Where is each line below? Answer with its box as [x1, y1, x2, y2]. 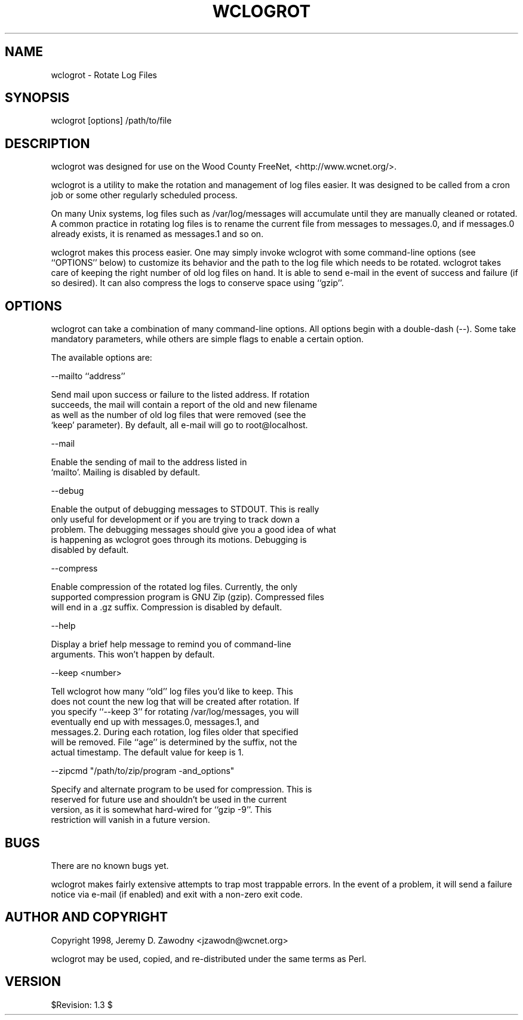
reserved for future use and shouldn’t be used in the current [51, 794, 287, 805]
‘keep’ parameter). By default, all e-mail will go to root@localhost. [51, 420, 308, 431]
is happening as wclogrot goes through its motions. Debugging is [51, 534, 307, 545]
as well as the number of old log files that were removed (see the [51, 410, 306, 420]
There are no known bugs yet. [51, 860, 169, 871]
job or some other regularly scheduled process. [51, 190, 238, 201]
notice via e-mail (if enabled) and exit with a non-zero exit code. [51, 889, 303, 899]
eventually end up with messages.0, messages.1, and [51, 717, 259, 727]
